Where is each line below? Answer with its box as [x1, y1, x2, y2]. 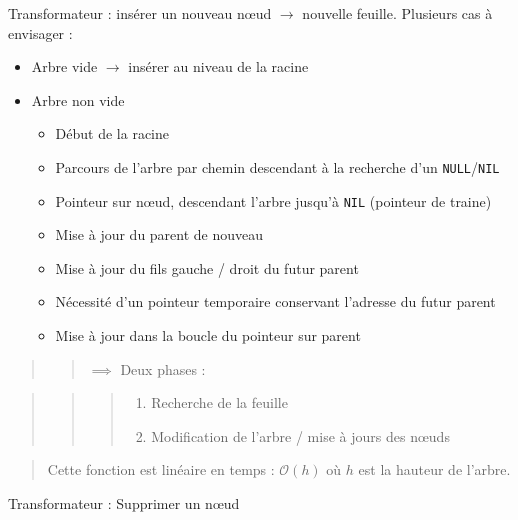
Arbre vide [31, 56, 98, 77]
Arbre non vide [31, 89, 125, 110]
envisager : [8, 22, 73, 43]
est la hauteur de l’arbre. [358, 459, 511, 480]
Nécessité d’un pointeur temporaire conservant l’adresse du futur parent [55, 291, 496, 312]
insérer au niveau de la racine [128, 56, 309, 77]
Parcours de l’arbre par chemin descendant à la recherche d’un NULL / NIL [55, 156, 500, 177]
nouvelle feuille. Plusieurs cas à [302, 3, 493, 23]
